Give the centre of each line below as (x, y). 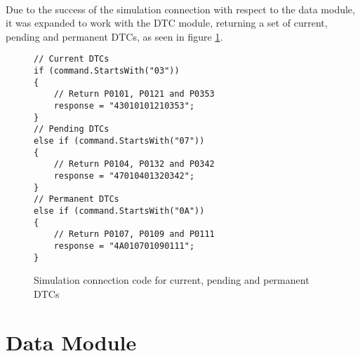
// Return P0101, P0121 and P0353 (134, 94)
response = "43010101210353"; (124, 106)
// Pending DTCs (72, 129)
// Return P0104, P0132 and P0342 (134, 164)
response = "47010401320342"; (124, 176)
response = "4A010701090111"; (124, 246)
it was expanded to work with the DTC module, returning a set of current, (167, 23)
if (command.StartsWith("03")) (107, 71)
